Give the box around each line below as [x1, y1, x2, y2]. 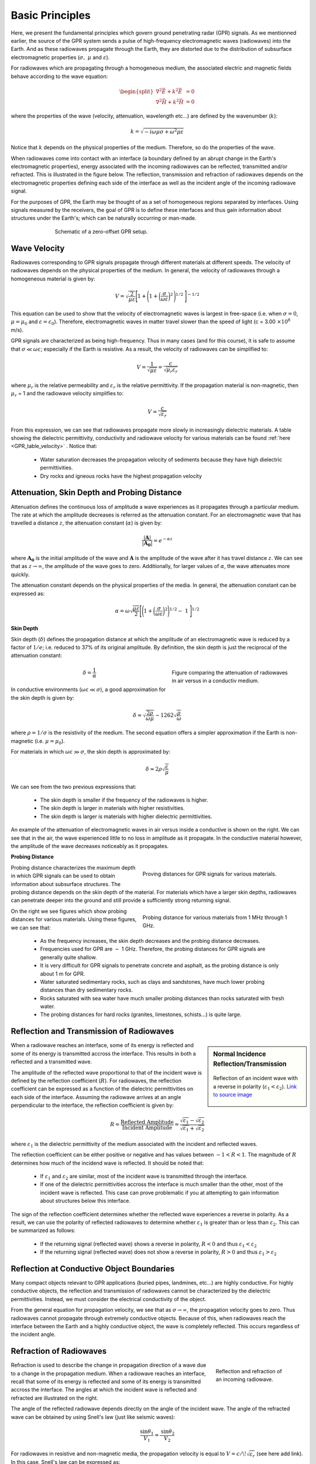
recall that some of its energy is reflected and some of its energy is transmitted [11, 1378, 201, 1385]
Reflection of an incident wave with [213, 1075, 298, 1082]
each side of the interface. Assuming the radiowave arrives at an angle [11, 1093, 181, 1100]
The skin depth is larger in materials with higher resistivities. [40, 805, 185, 812]
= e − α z [153, 536, 173, 544]
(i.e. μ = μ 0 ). [35, 737, 66, 746]
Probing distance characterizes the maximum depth [11, 864, 136, 871]
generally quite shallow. [40, 953, 97, 960]
